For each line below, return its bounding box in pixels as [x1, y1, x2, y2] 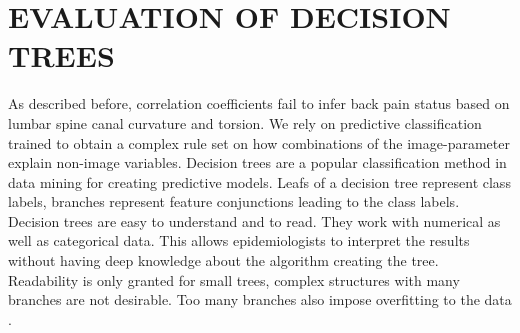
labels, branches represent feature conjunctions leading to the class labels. [8, 191, 460, 212]
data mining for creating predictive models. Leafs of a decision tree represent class [8, 171, 511, 192]
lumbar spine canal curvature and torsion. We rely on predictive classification [8, 112, 482, 133]
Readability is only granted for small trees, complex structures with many [8, 269, 460, 290]
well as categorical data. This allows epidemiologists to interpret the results [8, 230, 470, 251]
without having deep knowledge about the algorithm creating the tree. [8, 250, 439, 271]
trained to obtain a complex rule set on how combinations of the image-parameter [8, 132, 510, 153]
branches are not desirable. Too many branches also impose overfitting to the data [8, 289, 512, 310]
